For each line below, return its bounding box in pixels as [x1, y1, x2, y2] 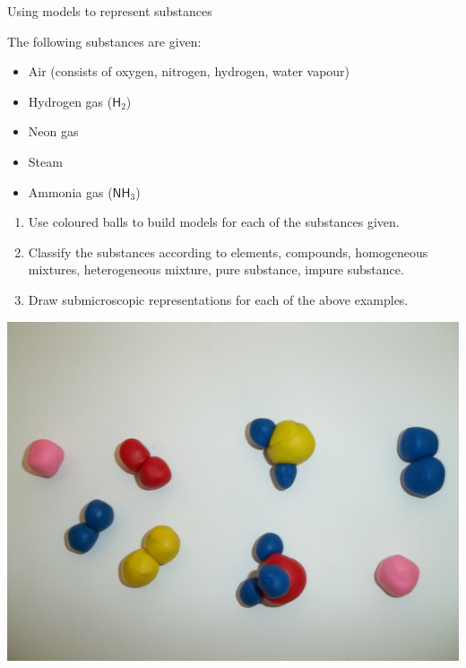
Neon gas [28, 122, 79, 141]
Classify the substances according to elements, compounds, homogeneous [28, 242, 428, 261]
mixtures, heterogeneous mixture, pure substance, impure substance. [28, 260, 404, 279]
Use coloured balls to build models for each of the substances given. [28, 213, 400, 231]
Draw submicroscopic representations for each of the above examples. [28, 290, 409, 308]
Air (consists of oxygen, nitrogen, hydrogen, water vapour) [28, 62, 350, 81]
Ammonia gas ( [28, 182, 113, 201]
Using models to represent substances [7, 2, 212, 20]
